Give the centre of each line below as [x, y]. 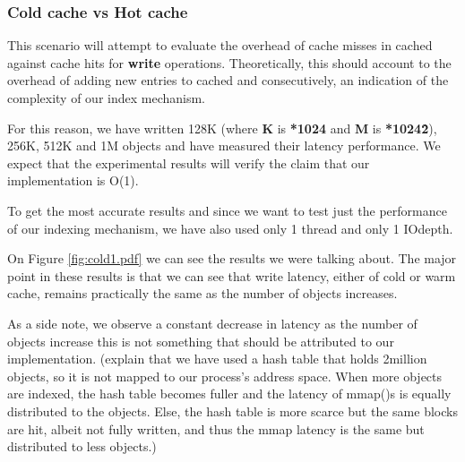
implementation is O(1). [73, 180]
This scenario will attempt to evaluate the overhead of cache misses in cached [220, 45]
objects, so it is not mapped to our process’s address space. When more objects [225, 376]
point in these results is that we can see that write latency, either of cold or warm [232, 275]
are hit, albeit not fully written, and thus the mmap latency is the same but [216, 428]
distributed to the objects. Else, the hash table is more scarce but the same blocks [232, 411]
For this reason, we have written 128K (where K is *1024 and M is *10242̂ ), [222, 128]
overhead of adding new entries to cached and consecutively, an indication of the [228, 80]
